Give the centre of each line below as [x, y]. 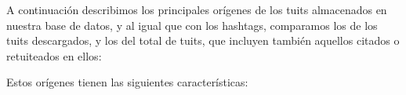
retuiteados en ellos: [54, 55]
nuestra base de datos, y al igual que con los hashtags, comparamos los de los [192, 25]
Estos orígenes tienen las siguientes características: [127, 82]
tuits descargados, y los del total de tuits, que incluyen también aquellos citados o [203, 40]
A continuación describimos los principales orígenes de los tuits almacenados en [197, 9]
